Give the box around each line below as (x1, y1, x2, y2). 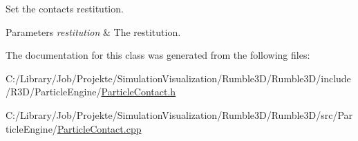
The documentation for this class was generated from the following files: (6, 48, 310, 62)
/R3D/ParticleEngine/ (6, 84, 102, 99)
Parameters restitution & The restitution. (6, 24, 181, 39)
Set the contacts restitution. (6, 1, 124, 15)
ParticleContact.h (101, 84, 176, 99)
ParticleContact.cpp (57, 121, 142, 135)
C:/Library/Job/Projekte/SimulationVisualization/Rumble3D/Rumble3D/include (6, 70, 351, 85)
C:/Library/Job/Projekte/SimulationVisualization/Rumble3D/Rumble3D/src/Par (6, 107, 353, 122)
